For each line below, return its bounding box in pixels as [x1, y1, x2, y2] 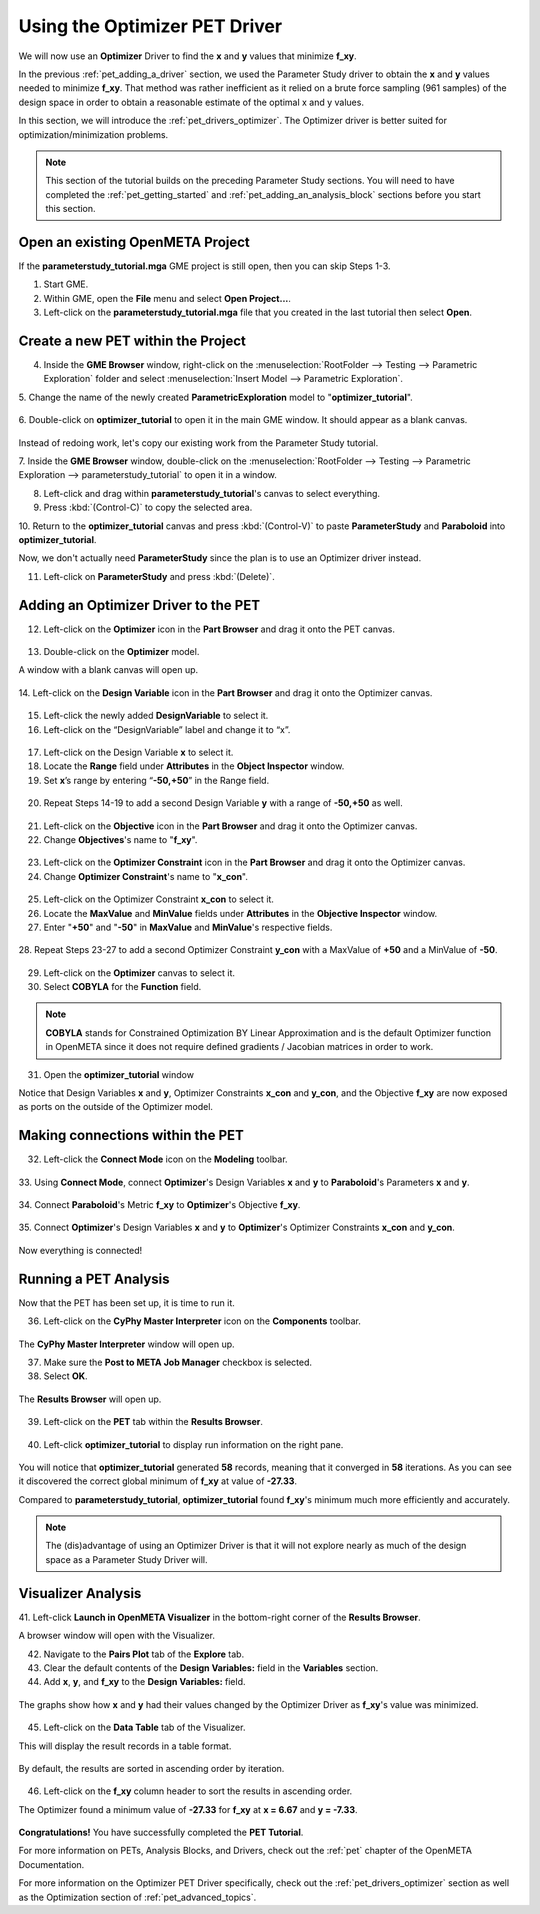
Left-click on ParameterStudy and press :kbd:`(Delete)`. [43, 570, 275, 582]
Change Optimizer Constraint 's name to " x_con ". [43, 870, 249, 882]
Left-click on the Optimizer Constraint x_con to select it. [43, 893, 275, 905]
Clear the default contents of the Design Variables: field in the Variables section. [43, 1661, 379, 1674]
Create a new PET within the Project [18, 332, 247, 349]
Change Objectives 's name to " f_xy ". [43, 833, 198, 845]
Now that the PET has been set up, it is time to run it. [18, 1296, 235, 1309]
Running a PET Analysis [18, 1270, 170, 1287]
